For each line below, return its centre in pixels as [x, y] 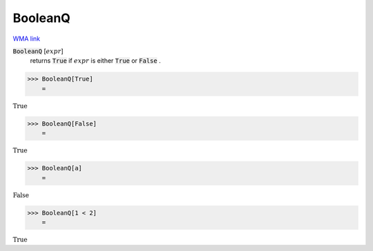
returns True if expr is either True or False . [96, 61]
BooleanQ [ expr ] [38, 51]
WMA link [27, 39]
